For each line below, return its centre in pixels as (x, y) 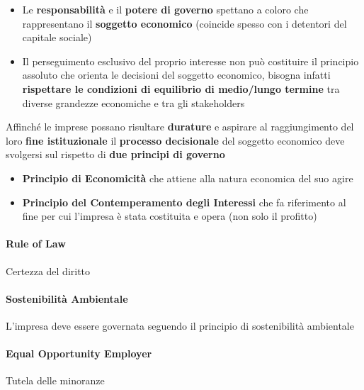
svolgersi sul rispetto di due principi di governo (115, 154)
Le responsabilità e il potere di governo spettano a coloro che (165, 9)
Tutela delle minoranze (55, 380)
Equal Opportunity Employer (79, 353)
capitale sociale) (57, 37)
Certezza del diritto (48, 271)
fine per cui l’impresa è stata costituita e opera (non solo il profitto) (170, 216)
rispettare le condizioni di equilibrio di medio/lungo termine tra (181, 88)
